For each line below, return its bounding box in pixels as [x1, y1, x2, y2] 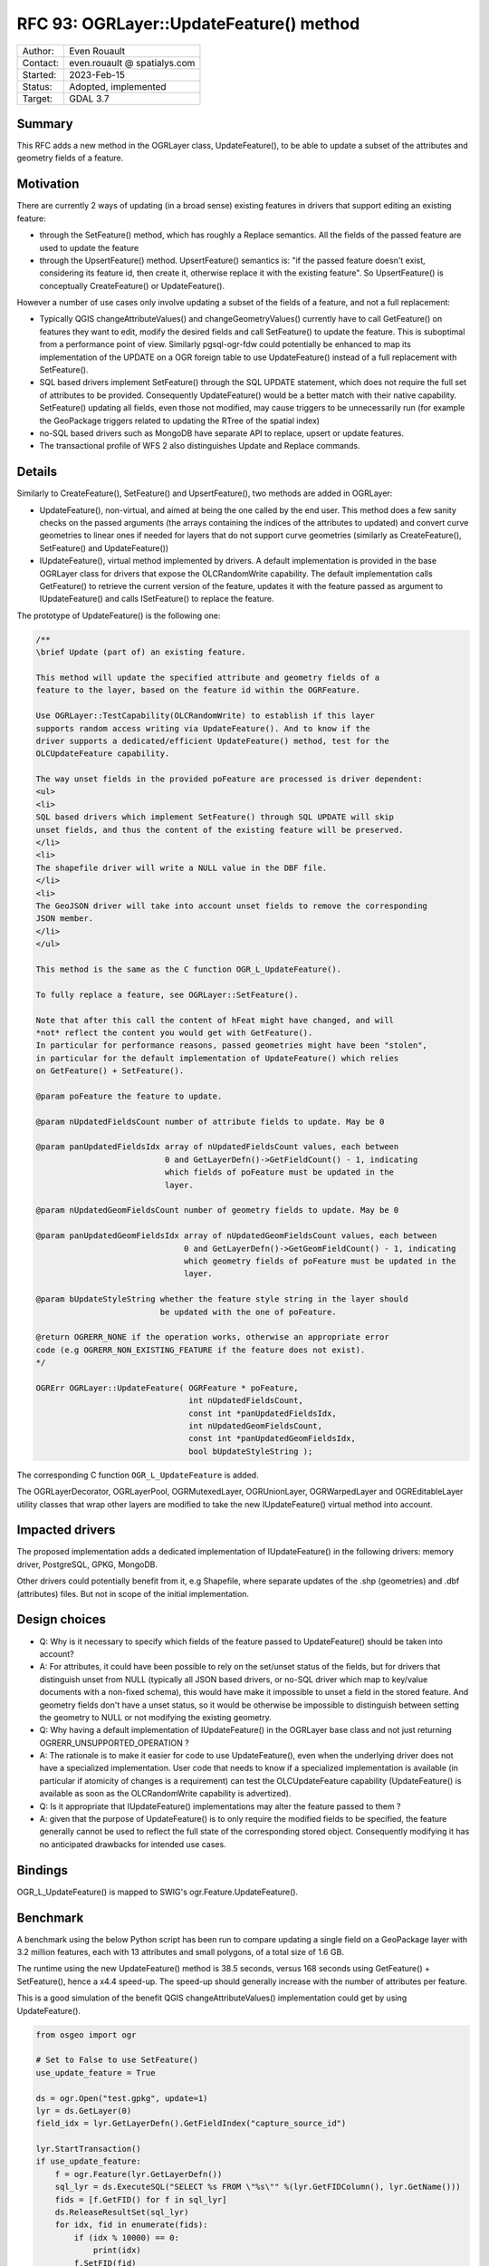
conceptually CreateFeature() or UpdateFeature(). [39, 280, 225, 291]
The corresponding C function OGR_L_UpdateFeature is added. [16, 1469, 259, 1480]
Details [16, 464, 58, 479]
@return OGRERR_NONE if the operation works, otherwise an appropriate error [35, 1332, 389, 1342]
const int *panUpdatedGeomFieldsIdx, [188, 1433, 357, 1444]
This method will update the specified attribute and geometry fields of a [35, 672, 380, 683]
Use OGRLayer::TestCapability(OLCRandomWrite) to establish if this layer [35, 711, 376, 721]
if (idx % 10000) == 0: [73, 2232, 180, 2242]
